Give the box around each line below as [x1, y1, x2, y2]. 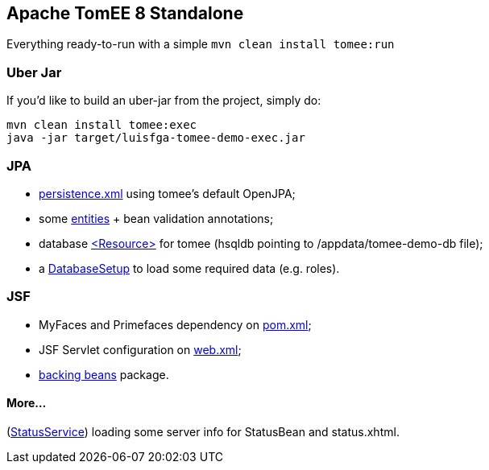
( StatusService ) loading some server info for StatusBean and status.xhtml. [6, 424, 400, 439]
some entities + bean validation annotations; [39, 211, 274, 225]
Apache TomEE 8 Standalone [6, 3, 244, 23]
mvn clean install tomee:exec [6, 118, 197, 132]
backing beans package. [39, 367, 169, 381]
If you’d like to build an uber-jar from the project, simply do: [6, 93, 321, 108]
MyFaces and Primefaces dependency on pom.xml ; [39, 317, 312, 332]
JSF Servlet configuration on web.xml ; [39, 342, 242, 357]
